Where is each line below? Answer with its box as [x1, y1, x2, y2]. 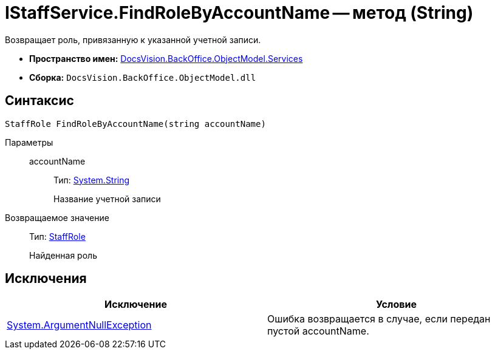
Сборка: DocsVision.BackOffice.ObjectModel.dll [29, 72, 256, 83]
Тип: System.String [53, 174, 130, 185]
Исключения [5, 271, 87, 287]
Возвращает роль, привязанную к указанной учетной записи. [5, 34, 261, 45]
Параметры [5, 137, 53, 148]
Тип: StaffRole [29, 231, 86, 242]
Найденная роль [29, 250, 97, 260]
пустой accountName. [267, 325, 369, 338]
